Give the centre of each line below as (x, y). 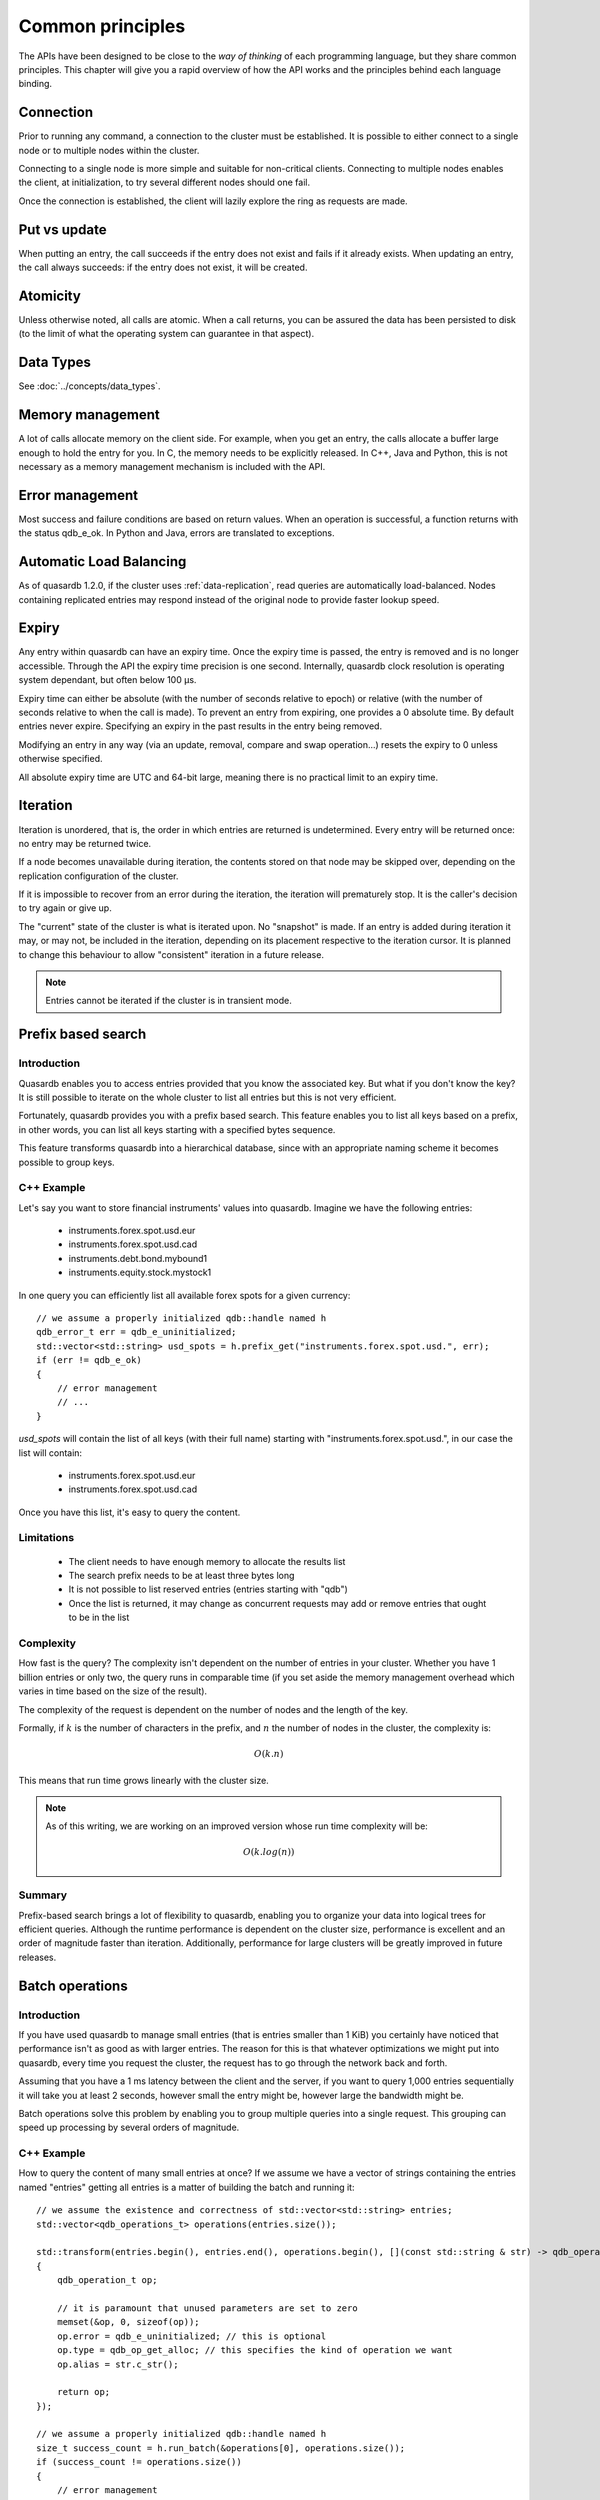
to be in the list (99, 1617)
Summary (43, 1895)
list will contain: (50, 1452)
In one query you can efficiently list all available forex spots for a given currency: (184, 1295)
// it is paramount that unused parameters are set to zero (207, 2308)
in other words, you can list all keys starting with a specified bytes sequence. (177, 1129)
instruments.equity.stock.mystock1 (140, 1272)
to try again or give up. (65, 908)
